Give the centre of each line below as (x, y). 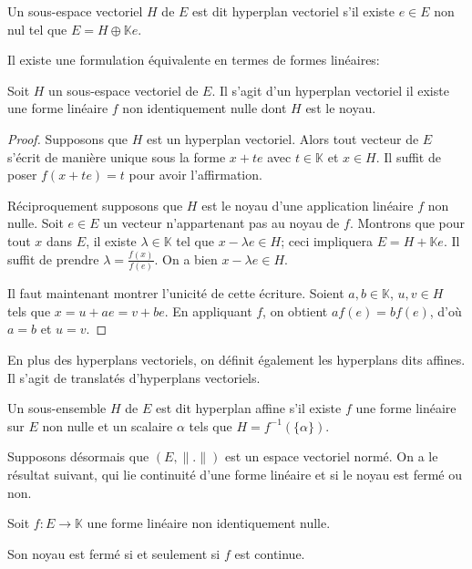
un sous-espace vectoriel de (123, 90)
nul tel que (37, 29)
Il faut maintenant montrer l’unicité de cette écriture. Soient (176, 293)
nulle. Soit (36, 223)
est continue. (270, 553)
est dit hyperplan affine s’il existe (248, 408)
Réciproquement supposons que (95, 205)
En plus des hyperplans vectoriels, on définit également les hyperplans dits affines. (236, 359)
